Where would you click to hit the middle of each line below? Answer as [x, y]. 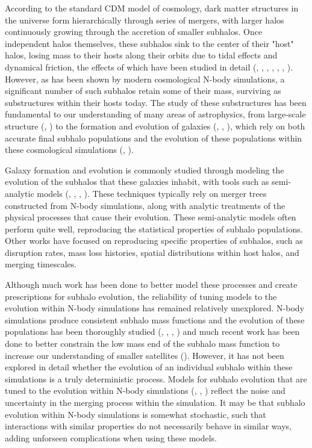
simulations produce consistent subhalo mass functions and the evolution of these [155, 319]
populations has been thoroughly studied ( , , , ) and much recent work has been [152, 331]
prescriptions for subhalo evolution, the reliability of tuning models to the [141, 296]
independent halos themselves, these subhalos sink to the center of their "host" [149, 43]
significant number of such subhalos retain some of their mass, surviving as [143, 91]
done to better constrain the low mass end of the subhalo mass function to [142, 344]
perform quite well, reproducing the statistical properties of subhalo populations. [154, 229]
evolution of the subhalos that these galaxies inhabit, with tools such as [137, 182]
